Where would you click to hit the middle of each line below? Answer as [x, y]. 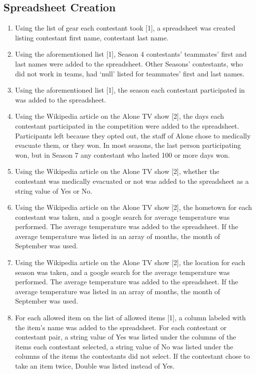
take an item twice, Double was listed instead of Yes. [95, 366]
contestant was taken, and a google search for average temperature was [122, 217]
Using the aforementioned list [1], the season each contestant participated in [130, 90]
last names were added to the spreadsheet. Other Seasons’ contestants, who [129, 63]
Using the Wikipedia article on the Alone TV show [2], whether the [117, 171]
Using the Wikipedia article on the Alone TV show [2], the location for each [130, 262]
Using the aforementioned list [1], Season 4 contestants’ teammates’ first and [131, 54]
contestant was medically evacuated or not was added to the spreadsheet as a [132, 181]
